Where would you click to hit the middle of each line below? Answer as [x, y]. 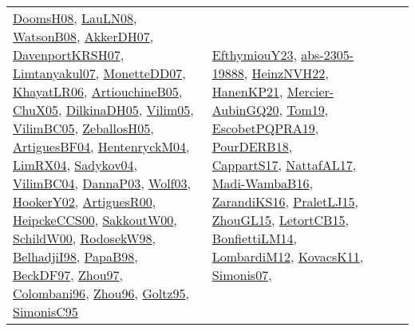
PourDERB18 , [252, 146]
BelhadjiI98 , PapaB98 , [75, 256]
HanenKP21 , [247, 91]
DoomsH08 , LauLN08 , [75, 18]
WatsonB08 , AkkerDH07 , [83, 36]
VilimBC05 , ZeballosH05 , [83, 128]
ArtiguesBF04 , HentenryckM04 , [101, 146]
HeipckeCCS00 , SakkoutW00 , [95, 220]
